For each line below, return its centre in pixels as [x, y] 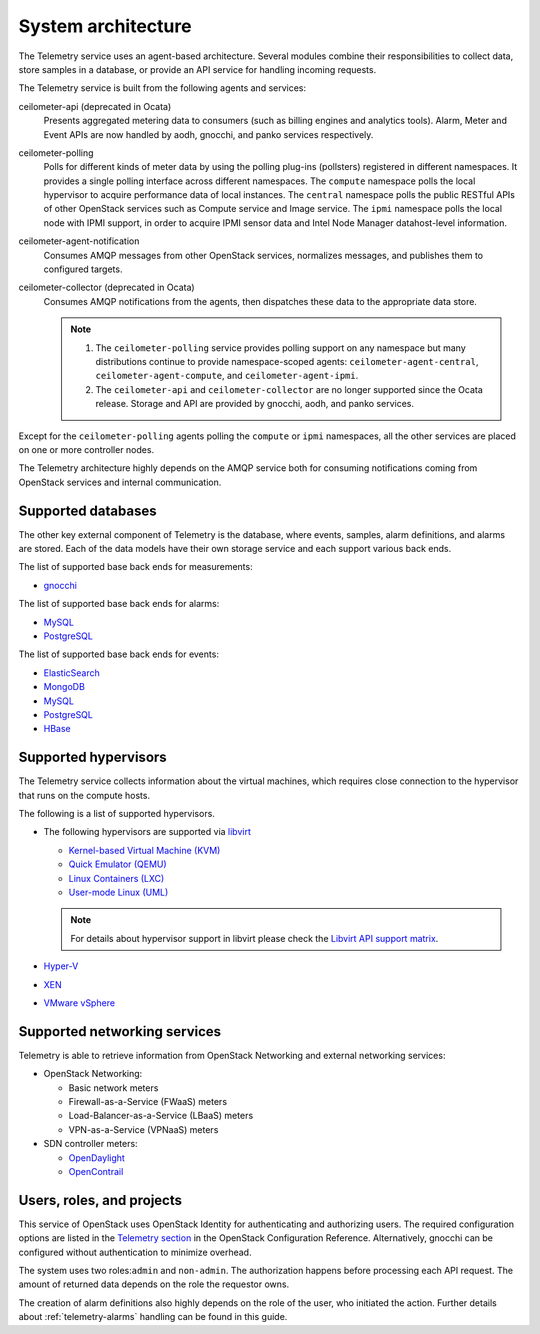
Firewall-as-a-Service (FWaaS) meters [148, 1101]
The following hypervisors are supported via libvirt [147, 832]
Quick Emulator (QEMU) [117, 864]
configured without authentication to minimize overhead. [135, 1252]
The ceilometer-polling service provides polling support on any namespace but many [281, 347]
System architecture [105, 26]
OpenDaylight [96, 1157]
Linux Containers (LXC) [116, 878]
